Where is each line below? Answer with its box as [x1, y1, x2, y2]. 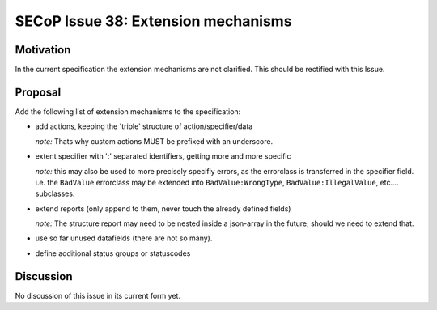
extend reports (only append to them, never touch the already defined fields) [35, 203, 291, 214]
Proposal [15, 85, 62, 99]
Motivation [15, 43, 71, 57]
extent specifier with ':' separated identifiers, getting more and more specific [35, 151, 291, 161]
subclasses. [35, 189, 75, 198]
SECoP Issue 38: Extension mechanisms [15, 12, 292, 30]
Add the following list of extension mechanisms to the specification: [15, 106, 241, 117]
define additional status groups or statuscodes [35, 248, 191, 258]
